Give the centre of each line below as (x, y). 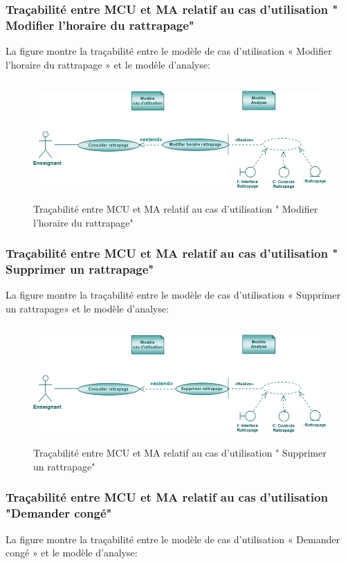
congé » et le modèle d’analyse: (72, 553)
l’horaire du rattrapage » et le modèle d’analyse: (108, 64)
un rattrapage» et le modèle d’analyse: (87, 308)
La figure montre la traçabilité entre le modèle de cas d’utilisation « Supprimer (173, 295)
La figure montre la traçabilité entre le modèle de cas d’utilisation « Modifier (169, 51)
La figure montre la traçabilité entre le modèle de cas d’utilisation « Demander (173, 539)
